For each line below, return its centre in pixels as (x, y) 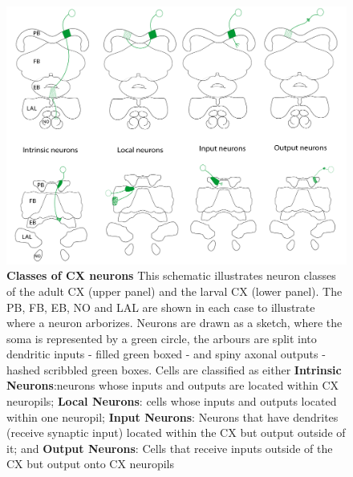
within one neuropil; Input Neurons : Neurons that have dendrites (172, 416)
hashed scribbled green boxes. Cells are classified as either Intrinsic (174, 369)
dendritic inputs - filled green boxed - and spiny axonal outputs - (166, 354)
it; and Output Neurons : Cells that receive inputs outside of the (170, 448)
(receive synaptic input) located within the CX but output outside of (176, 433)
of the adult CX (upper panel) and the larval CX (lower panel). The (174, 291)
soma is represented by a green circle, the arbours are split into (162, 338)
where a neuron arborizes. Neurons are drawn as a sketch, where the (174, 323)
